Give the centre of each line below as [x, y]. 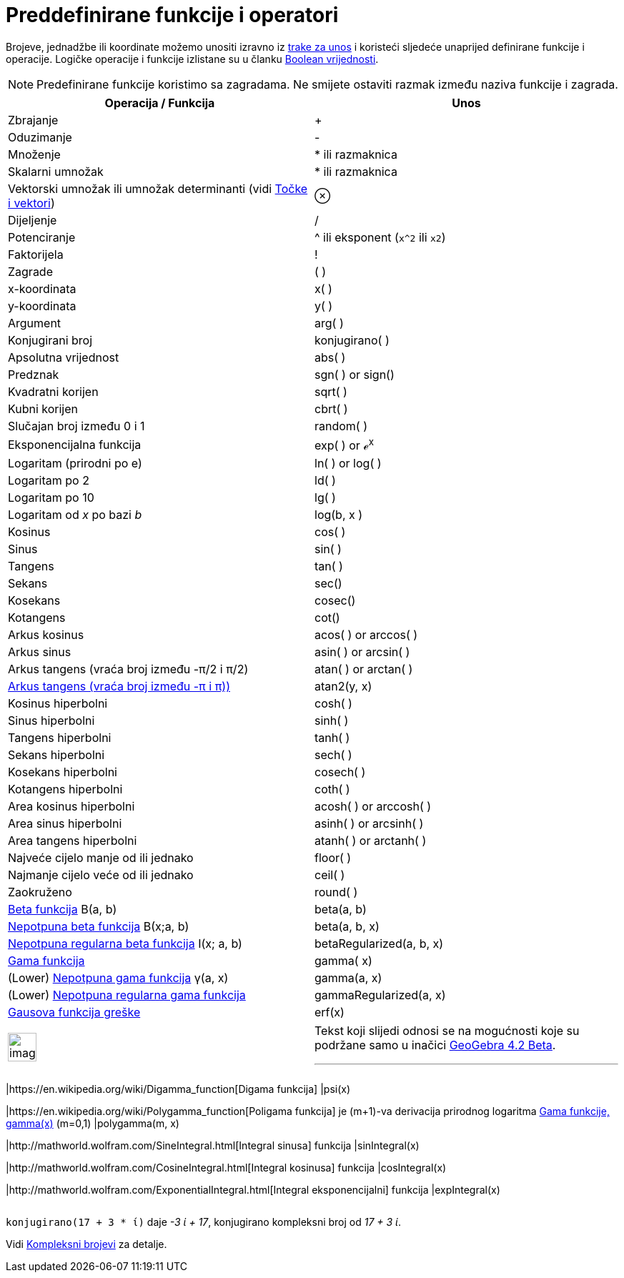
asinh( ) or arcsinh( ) [369, 824]
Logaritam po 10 [51, 498]
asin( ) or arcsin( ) [362, 652]
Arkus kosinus [46, 635]
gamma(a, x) [348, 978]
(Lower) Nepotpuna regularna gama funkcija [127, 995]
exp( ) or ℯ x [344, 444]
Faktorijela [36, 254]
